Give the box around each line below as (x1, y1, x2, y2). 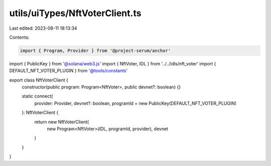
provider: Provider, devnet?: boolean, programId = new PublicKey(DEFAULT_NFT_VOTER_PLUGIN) (34, 100, 237, 106)
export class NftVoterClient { (9, 77, 69, 83)
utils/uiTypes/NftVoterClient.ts (9, 8, 142, 19)
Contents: (9, 34, 30, 40)
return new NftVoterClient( (34, 119, 89, 125)
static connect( (22, 93, 53, 99)
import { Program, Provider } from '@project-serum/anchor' (20, 48, 171, 53)
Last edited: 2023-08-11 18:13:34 (9, 25, 77, 31)
